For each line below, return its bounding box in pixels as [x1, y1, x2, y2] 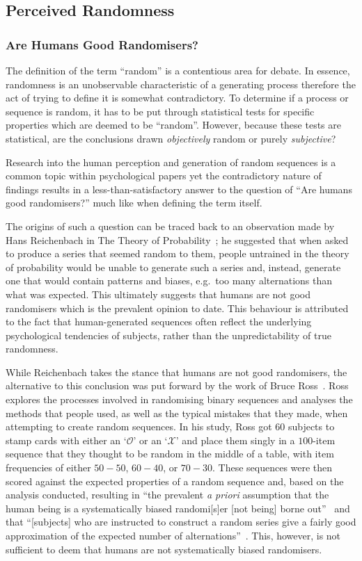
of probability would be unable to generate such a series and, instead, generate [6, 259, 341, 274]
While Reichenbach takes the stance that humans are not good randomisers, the [6, 364, 347, 379]
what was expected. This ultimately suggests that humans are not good [6, 286, 310, 301]
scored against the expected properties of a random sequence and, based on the [6, 473, 344, 488]
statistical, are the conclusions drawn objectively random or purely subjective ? [6, 131, 336, 145]
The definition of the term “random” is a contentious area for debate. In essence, [6, 63, 350, 77]
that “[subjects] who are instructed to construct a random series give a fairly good [6, 514, 356, 529]
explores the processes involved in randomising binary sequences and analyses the [6, 392, 353, 407]
